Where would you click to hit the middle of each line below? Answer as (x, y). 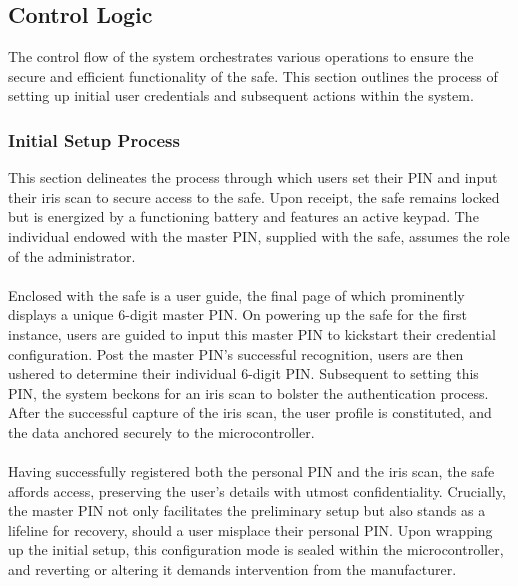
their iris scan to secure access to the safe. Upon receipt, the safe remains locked (254, 196)
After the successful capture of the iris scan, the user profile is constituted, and (250, 412)
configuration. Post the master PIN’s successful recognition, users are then (236, 353)
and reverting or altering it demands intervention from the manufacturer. (232, 569)
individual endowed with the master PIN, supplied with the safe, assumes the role (259, 235)
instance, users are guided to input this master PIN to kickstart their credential (252, 333)
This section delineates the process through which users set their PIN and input (253, 177)
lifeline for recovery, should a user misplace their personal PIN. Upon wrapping (250, 529)
